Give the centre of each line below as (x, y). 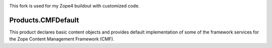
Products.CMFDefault (44, 20)
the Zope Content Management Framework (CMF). (62, 39)
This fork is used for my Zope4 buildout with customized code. (75, 6)
